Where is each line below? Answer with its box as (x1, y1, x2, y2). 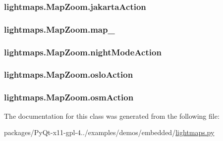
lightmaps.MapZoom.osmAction (4, 91, 134, 103)
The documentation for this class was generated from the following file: (4, 110, 220, 121)
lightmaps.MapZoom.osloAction (4, 68, 133, 81)
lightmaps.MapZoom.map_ (4, 23, 115, 35)
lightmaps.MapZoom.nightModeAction (4, 46, 162, 58)
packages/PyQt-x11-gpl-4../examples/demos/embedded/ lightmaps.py (4, 127, 215, 138)
